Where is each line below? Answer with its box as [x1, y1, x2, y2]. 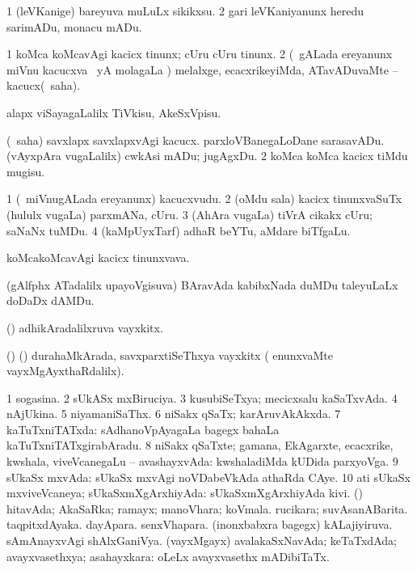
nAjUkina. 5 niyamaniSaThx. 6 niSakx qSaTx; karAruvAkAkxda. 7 [6, 405, 341, 422]
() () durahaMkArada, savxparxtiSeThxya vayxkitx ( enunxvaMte [6, 346, 333, 363]
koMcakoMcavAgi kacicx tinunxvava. [6, 249, 190, 266]
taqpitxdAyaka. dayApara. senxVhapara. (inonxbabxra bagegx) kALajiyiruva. [6, 516, 393, 533]
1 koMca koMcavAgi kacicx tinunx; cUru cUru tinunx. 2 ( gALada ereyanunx [6, 45, 393, 62]
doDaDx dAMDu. [6, 292, 95, 309]
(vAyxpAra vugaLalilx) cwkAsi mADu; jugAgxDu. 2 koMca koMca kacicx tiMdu [6, 147, 408, 164]
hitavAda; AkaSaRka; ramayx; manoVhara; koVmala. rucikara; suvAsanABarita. [6, 500, 408, 517]
